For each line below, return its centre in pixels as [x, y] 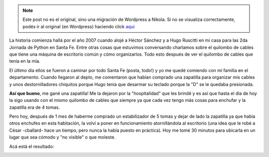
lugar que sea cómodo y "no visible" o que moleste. [62, 137]
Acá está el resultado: [32, 146]
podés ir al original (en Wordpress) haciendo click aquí [78, 26]
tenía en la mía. [25, 61]
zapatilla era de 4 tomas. [34, 107]
